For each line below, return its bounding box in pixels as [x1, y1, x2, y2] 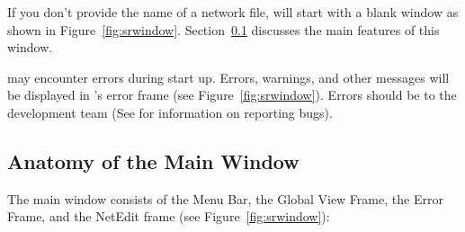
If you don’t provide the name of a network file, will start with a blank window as [7, 3, 459, 21]
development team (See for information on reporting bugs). [7, 103, 333, 121]
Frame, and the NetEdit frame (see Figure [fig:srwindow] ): [7, 207, 330, 226]
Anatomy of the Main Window [7, 147, 300, 174]
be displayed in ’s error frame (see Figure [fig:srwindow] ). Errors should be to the [7, 85, 457, 104]
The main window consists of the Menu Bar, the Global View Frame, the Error [7, 189, 443, 208]
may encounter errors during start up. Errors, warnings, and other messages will [7, 67, 450, 86]
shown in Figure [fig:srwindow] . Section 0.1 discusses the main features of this [7, 20, 440, 39]
